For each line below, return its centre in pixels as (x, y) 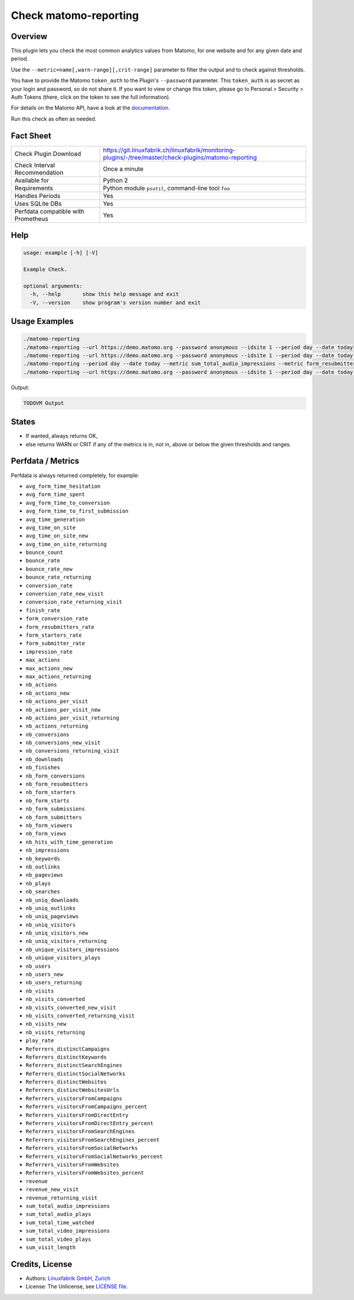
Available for (32, 180)
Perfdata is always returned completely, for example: (75, 475)
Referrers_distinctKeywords (66, 1057)
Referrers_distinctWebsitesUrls (72, 1090)
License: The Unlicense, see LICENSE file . (77, 1286)
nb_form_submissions (55, 809)
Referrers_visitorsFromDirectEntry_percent (89, 1124)
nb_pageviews (45, 875)
